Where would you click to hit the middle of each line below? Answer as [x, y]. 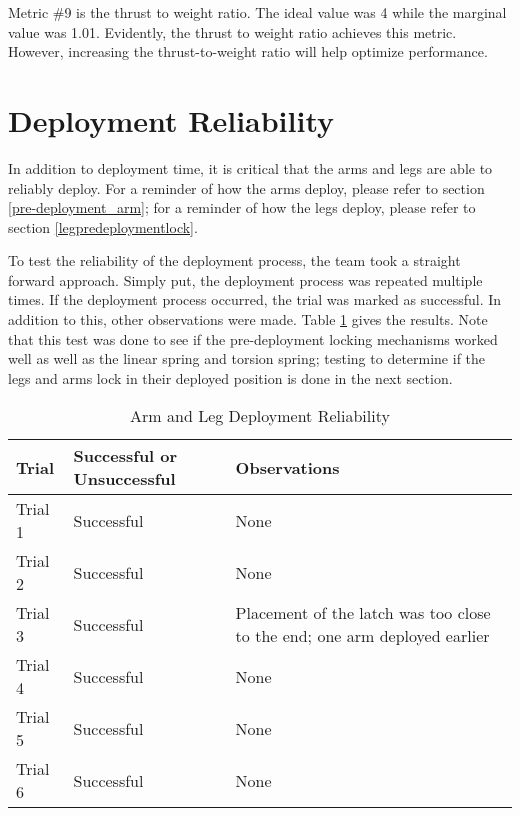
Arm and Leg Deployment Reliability [260, 416]
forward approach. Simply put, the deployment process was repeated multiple [245, 279]
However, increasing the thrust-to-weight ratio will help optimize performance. [248, 51]
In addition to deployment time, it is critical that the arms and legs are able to [250, 167]
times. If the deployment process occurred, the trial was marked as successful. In [255, 299]
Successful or [125, 456]
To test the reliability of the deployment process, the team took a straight [234, 260]
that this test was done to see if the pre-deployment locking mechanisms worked [253, 338]
